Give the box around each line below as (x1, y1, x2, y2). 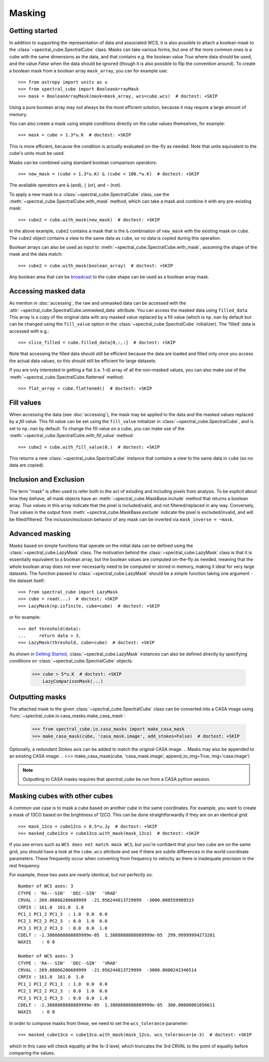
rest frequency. (9, 862, 41, 869)
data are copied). (9, 462, 45, 468)
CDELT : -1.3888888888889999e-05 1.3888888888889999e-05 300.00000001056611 (18, 1002, 215, 1008)
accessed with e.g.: (9, 328, 49, 334)
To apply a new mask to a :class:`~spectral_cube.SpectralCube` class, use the (9, 191, 169, 197)
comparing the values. (9, 1050, 55, 1056)
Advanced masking (9, 530, 71, 538)
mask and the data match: (9, 251, 63, 257)
